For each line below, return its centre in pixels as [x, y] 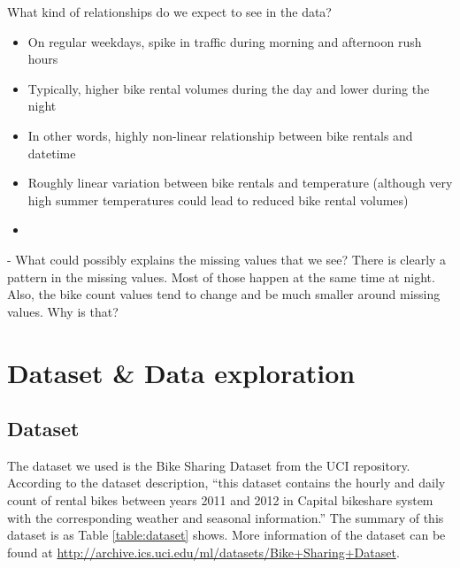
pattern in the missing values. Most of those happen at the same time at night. [221, 276]
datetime [52, 153]
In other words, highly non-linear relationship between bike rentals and [220, 135]
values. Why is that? [63, 311]
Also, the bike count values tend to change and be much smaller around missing [224, 294]
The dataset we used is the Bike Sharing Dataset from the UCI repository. [209, 465]
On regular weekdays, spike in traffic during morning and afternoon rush [225, 41]
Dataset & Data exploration [181, 372]
